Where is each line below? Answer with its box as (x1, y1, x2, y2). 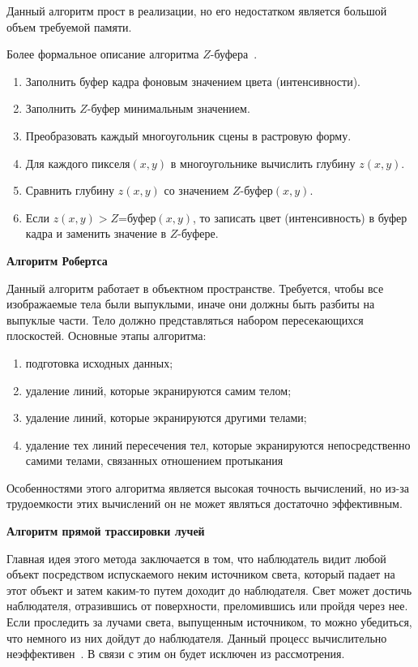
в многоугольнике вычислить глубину (170, 154, 356, 171)
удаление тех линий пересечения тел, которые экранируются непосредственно (25, 436, 411, 453)
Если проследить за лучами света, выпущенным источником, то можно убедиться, (6, 613, 412, 630)
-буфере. (177, 225, 219, 242)
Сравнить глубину (25, 182, 115, 199)
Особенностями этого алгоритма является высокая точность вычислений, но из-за (6, 479, 410, 496)
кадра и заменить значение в (25, 225, 167, 242)
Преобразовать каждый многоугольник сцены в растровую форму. (25, 127, 352, 144)
